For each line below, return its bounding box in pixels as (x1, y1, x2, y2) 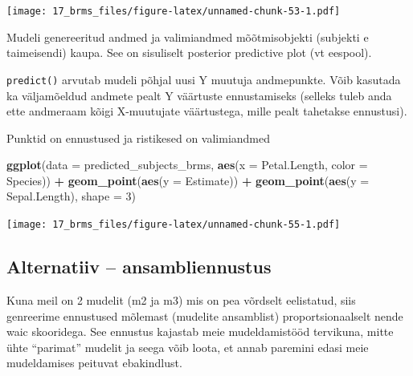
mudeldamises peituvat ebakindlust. (6, 354, 182, 371)
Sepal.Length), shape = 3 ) (6, 188, 136, 204)
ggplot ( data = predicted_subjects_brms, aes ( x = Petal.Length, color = (6, 156, 368, 173)
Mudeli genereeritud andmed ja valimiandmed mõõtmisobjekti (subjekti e (6, 28, 369, 45)
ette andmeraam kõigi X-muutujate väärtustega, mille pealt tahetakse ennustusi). (6, 103, 407, 119)
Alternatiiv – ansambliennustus (6, 254, 272, 279)
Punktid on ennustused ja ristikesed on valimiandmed (6, 129, 271, 146)
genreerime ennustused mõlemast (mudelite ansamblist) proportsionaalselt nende (6, 307, 403, 324)
